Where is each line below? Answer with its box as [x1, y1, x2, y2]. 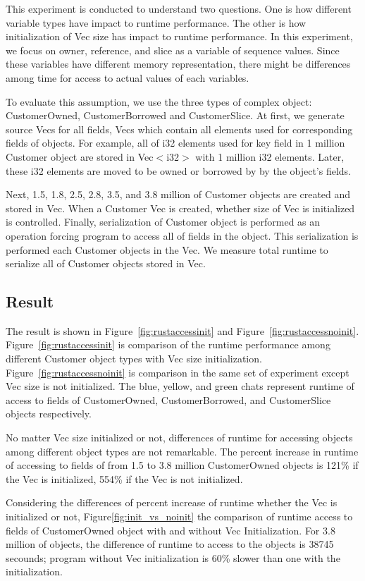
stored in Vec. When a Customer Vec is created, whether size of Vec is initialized [6, 200, 355, 215]
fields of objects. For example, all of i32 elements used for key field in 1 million [6, 135, 345, 150]
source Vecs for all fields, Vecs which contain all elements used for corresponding [6, 121, 353, 136]
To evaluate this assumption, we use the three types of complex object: [6, 94, 312, 109]
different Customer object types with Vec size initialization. [6, 351, 262, 366]
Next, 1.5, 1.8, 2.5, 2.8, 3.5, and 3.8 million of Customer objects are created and [6, 187, 351, 202]
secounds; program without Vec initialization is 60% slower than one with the [6, 550, 340, 565]
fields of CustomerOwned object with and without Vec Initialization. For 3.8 [6, 522, 335, 537]
